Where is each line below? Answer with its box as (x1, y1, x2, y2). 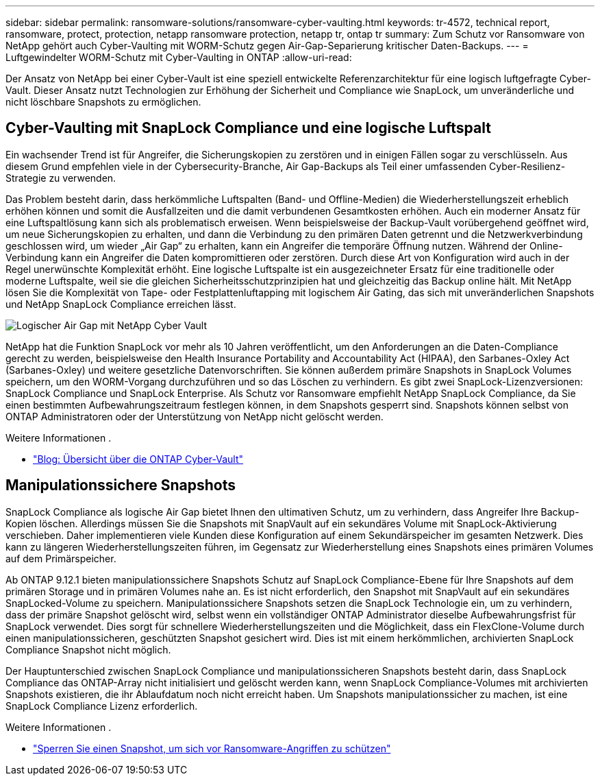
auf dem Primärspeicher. (5, 552, 116, 564)
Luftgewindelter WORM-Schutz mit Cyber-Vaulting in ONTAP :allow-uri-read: (5, 51, 352, 63)
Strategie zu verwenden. (5, 171, 116, 184)
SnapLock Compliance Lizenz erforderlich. (5, 699, 198, 712)
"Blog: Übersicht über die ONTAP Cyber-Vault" (33, 453, 244, 465)
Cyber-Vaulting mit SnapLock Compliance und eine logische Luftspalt (5, 119, 491, 137)
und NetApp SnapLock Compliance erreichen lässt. (5, 298, 236, 310)
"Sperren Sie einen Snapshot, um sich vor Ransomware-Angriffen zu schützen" (33, 742, 391, 754)
